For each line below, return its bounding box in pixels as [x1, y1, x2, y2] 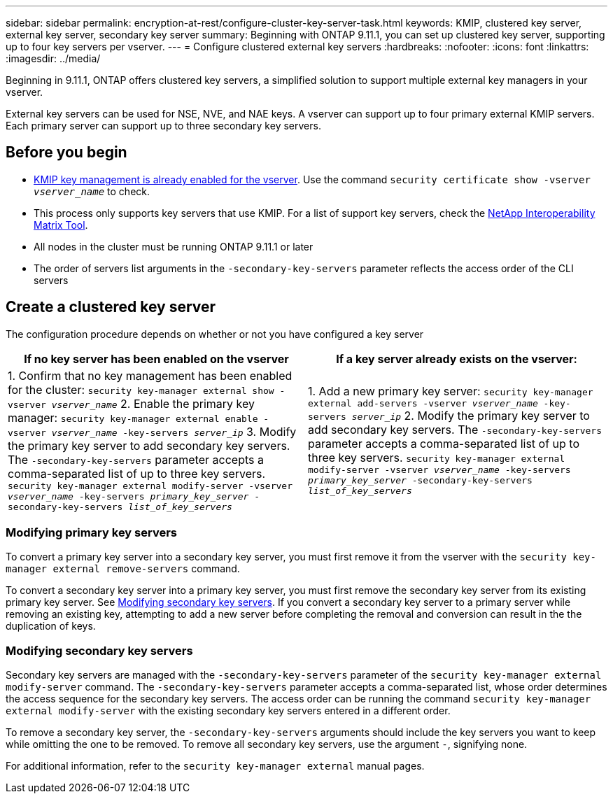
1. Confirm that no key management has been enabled [8, 368, 293, 383]
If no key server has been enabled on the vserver [24, 351, 289, 366]
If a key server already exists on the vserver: [336, 351, 577, 366]
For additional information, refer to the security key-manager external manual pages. [6, 760, 425, 772]
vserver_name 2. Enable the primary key [51, 396, 255, 411]
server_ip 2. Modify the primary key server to [351, 409, 590, 423]
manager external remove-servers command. [6, 563, 240, 575]
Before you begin [6, 143, 127, 162]
